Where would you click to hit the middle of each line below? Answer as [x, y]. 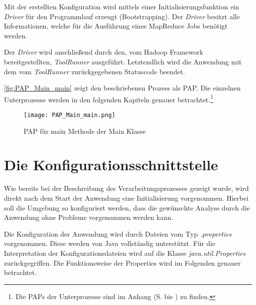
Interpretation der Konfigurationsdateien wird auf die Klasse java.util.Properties [125, 253]
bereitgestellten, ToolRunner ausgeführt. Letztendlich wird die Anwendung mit [123, 61]
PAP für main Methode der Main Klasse [85, 131]
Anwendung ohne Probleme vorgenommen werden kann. [89, 217]
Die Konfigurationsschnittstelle [111, 165]
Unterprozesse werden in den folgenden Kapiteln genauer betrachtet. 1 [109, 98]
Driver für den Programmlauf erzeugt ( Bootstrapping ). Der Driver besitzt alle [122, 16]
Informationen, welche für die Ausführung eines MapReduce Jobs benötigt [116, 26]
